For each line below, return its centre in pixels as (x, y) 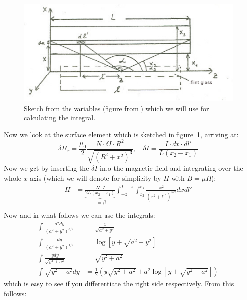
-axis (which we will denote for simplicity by (94, 178)
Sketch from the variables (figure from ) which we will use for (116, 108)
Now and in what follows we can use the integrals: (80, 214)
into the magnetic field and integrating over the (171, 168)
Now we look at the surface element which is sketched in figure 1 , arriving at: (121, 134)
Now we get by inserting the (47, 168)
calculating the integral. (60, 118)
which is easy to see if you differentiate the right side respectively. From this (119, 283)
